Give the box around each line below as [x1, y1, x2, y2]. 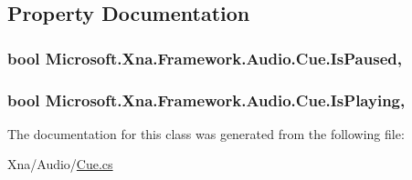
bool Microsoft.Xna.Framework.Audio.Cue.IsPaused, [7, 46, 402, 69]
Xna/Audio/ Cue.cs [7, 155, 113, 174]
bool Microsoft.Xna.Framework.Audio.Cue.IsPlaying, [7, 88, 406, 111]
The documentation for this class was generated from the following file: [7, 124, 405, 143]
